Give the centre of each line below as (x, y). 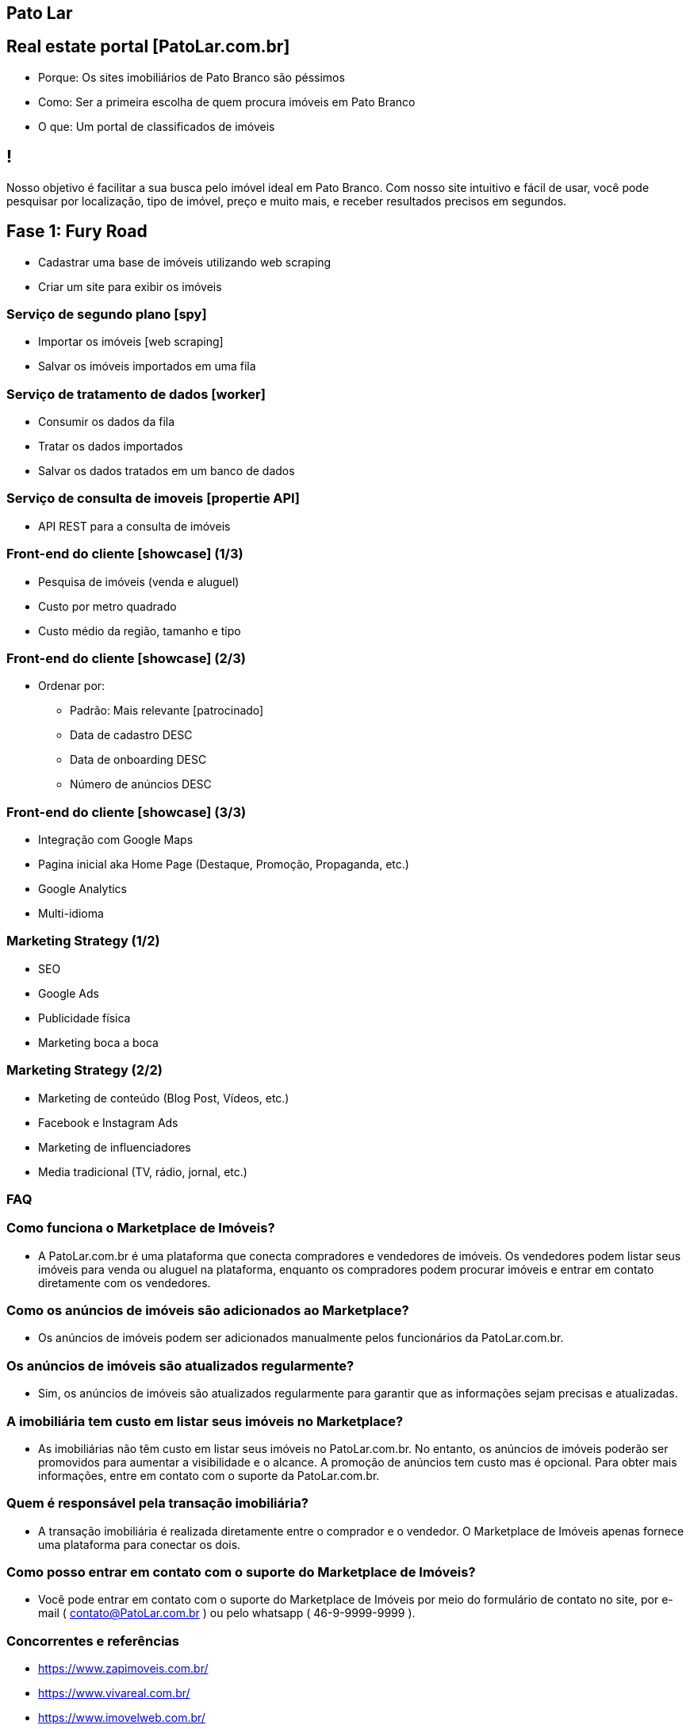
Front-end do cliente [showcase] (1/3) (125, 554)
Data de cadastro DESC (131, 735)
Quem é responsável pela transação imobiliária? (157, 1503)
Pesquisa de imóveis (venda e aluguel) (139, 581)
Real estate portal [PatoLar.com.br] (148, 47)
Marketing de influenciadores (115, 1147)
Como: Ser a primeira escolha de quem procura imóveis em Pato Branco (227, 102)
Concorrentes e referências (93, 1641)
